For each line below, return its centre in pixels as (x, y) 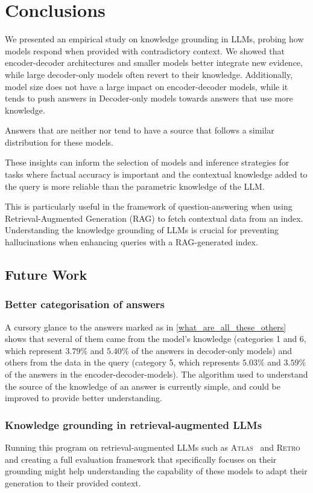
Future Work (46, 275)
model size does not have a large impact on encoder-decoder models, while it (147, 86)
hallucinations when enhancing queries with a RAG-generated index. (131, 242)
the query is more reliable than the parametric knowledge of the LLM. (135, 186)
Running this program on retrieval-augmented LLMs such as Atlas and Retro (153, 447)
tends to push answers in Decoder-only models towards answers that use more (149, 98)
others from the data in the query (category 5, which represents (122, 362)
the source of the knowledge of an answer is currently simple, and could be (143, 386)
